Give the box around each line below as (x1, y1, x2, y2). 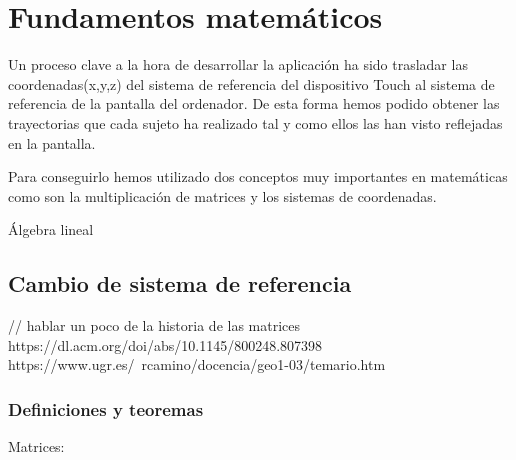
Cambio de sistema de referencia (8, 268, 352, 299)
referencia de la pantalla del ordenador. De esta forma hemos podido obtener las (8, 93, 500, 114)
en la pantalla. (8, 132, 96, 153)
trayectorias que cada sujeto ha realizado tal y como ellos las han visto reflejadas (8, 112, 503, 133)
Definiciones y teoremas (8, 396, 204, 421)
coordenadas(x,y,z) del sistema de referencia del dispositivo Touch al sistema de (8, 73, 495, 94)
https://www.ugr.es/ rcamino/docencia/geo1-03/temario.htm (8, 354, 386, 375)
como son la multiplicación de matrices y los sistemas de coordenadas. (8, 185, 437, 206)
